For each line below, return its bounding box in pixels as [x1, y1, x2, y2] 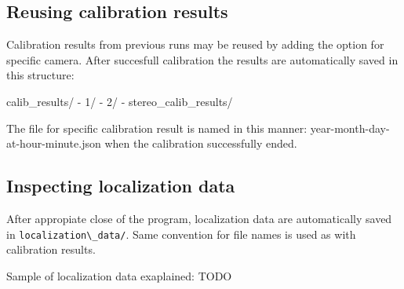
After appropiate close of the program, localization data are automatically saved [6, 210, 392, 226]
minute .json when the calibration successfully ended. [45, 135, 297, 152]
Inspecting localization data [6, 174, 235, 198]
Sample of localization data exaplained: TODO [6, 267, 232, 284]
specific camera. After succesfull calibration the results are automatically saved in [6, 51, 399, 68]
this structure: [6, 67, 75, 83]
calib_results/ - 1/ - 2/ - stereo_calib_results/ [6, 93, 233, 109]
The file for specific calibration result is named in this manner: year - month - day [6, 119, 386, 136]
